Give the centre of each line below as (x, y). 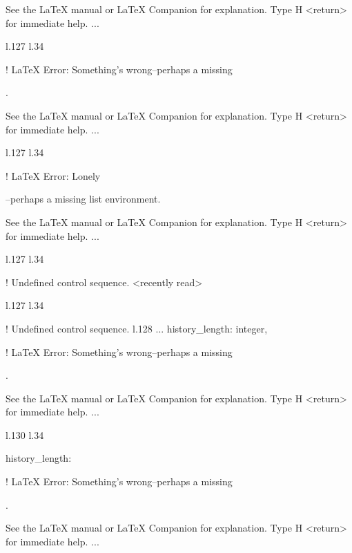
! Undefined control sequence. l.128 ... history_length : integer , (137, 328)
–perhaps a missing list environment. (83, 199)
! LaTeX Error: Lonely (53, 175)
